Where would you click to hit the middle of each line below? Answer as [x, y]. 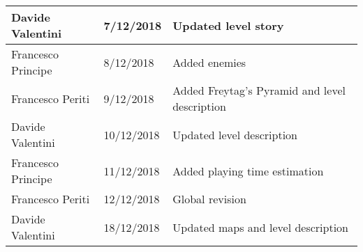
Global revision [209, 199]
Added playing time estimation [248, 171]
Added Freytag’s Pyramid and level [259, 90]
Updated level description [235, 134]
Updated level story [228, 25]
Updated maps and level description [260, 227]
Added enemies [209, 62]
